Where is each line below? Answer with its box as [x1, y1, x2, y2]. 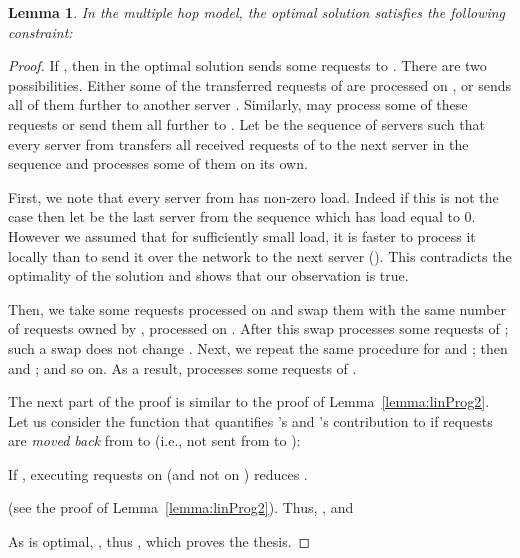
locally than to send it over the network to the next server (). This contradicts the [8, 245, 512, 266]
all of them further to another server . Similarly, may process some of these [8, 94, 468, 115]
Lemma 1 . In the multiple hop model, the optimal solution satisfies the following [8, 2, 506, 22]
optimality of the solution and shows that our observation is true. [8, 265, 409, 286]
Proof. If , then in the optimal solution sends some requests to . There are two [8, 55, 487, 76]
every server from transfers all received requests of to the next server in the [8, 133, 469, 154]
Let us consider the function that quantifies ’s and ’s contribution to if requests [8, 410, 493, 431]
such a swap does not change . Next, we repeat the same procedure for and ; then [8, 337, 508, 358]
